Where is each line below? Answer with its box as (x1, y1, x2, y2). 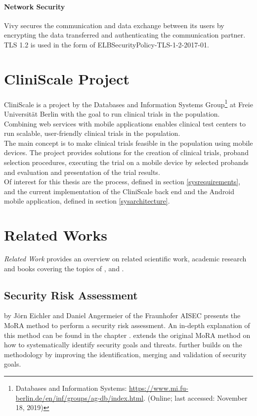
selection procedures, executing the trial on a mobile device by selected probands (4, 157, 249, 167)
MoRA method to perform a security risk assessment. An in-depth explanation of (4, 320, 250, 330)
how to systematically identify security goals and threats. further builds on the (4, 339, 242, 350)
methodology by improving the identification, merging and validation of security (4, 349, 247, 359)
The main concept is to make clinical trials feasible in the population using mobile (4, 137, 253, 148)
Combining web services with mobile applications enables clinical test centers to (4, 118, 246, 128)
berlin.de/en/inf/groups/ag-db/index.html (15, 392, 144, 403)
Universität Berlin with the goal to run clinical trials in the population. (4, 108, 220, 119)
